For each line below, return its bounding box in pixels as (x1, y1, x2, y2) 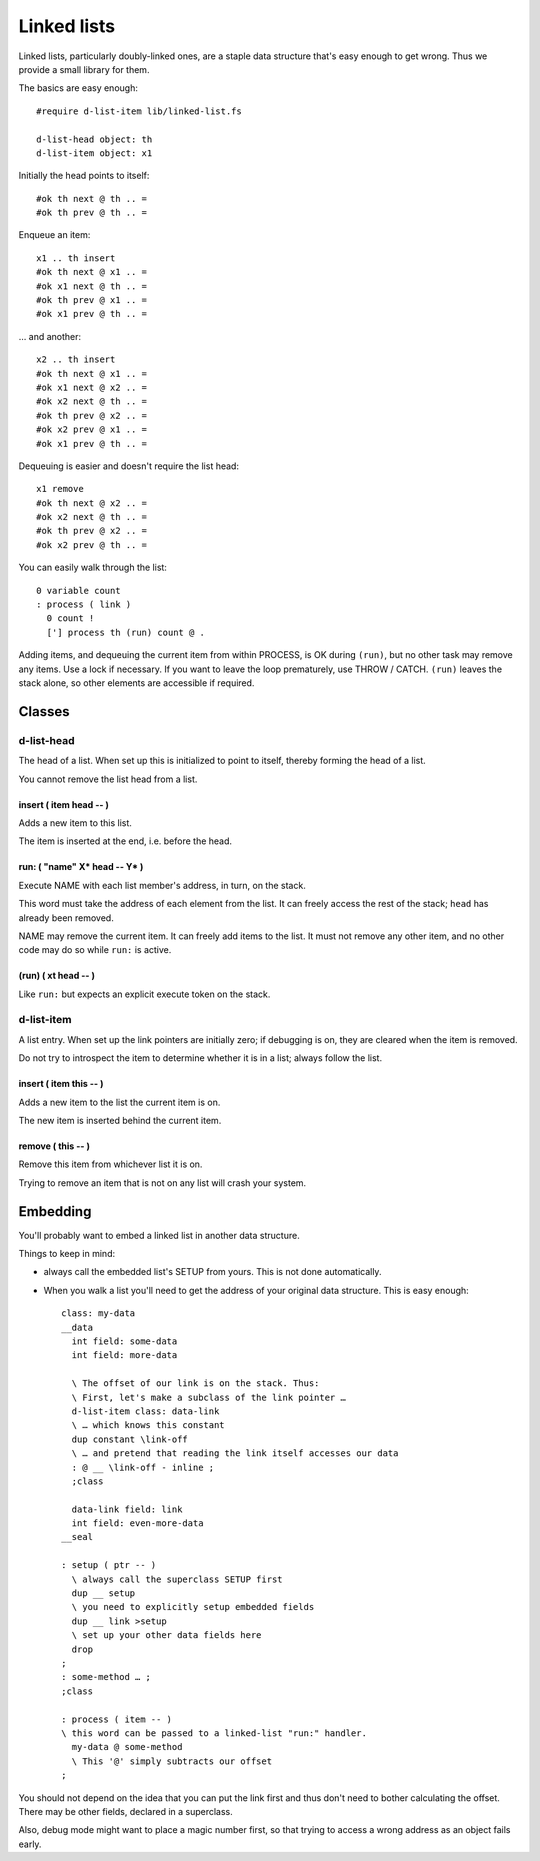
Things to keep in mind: (18, 1248, 115, 1260)
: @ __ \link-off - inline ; (71, 1461, 215, 1473)
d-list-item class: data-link (71, 1405, 220, 1417)
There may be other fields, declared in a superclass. (18, 1805, 234, 1817)
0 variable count (36, 585, 121, 596)
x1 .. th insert (36, 252, 116, 264)
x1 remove (36, 483, 84, 495)
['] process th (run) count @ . (46, 626, 205, 638)
